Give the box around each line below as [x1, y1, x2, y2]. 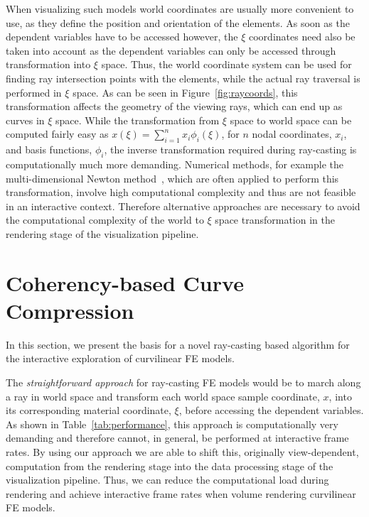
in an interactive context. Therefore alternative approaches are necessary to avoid [6, 198, 360, 213]
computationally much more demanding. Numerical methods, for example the [6, 156, 344, 171]
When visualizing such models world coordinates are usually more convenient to [6, 1, 354, 16]
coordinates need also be [249, 29, 355, 44]
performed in [6, 85, 62, 99]
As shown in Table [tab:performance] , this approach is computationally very [6, 416, 338, 431]
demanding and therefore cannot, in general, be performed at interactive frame [6, 430, 349, 445]
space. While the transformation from [55, 112, 220, 127]
